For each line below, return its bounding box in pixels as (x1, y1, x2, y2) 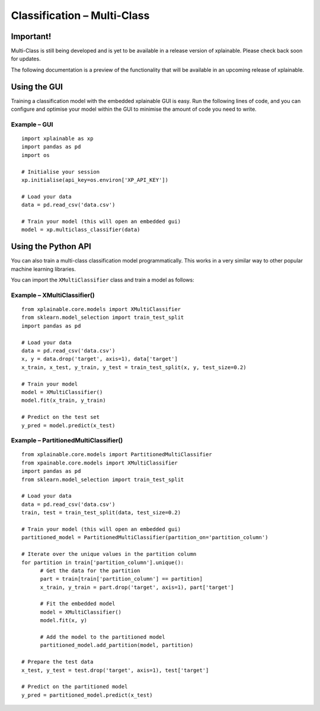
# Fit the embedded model (40, 600, 116, 607)
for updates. (11, 55, 41, 62)
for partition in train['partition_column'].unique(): (21, 559, 184, 566)
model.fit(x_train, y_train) (21, 397, 106, 404)
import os (21, 152, 50, 158)
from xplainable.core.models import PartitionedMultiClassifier (21, 451, 213, 458)
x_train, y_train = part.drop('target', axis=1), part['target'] (40, 584, 234, 591)
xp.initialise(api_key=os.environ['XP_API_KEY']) (21, 177, 169, 184)
